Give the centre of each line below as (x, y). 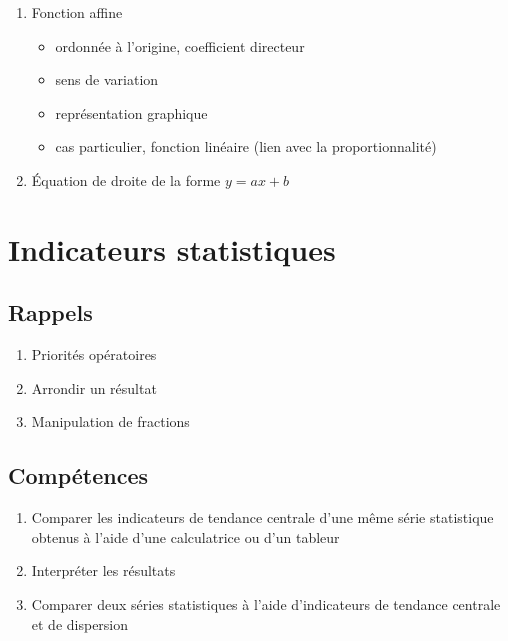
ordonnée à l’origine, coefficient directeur (180, 45)
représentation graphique (131, 112)
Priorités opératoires (94, 354)
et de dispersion (80, 623)
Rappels (50, 312)
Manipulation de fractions (110, 421)
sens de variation (107, 79)
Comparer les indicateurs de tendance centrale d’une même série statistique (262, 517)
